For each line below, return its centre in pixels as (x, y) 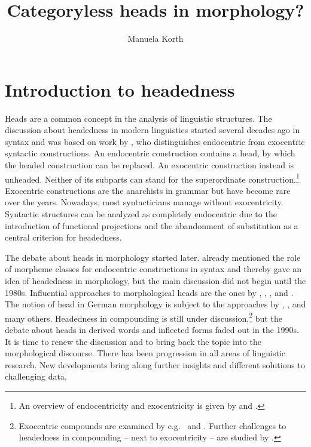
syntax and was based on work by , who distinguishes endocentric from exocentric (155, 141)
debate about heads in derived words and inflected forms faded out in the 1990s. (152, 330)
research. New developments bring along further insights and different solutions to (155, 364)
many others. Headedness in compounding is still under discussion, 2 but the (144, 317)
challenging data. (36, 376)
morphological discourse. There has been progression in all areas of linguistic (145, 353)
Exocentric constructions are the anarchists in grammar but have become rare (148, 190)
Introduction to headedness (120, 89)
